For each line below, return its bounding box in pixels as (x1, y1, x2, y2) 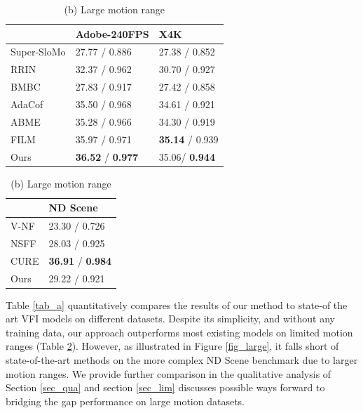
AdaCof (11, 96, 43, 111)
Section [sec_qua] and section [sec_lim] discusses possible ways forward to (6, 380, 325, 395)
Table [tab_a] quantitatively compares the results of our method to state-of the (6, 297, 348, 312)
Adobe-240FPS (75, 26, 149, 41)
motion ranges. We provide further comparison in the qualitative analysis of (6, 366, 331, 381)
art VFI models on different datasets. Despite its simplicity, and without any (6, 311, 335, 326)
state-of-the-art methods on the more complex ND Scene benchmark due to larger (6, 353, 358, 367)
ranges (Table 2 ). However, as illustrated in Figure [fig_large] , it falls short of (6, 339, 339, 353)
